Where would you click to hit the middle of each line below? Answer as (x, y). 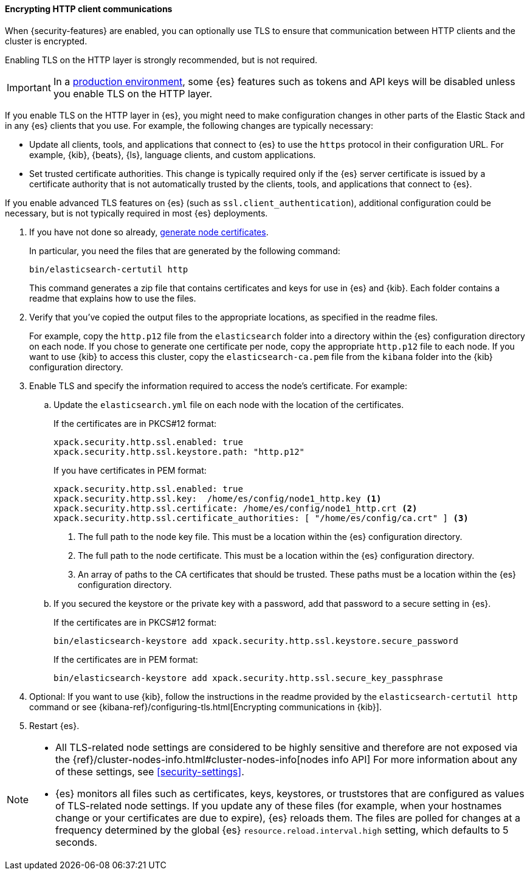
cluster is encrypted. (46, 41)
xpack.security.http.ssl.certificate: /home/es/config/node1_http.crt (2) (236, 508)
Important (29, 87)
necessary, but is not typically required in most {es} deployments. (136, 213)
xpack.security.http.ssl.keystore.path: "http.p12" (179, 451)
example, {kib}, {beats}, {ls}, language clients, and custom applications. (173, 154)
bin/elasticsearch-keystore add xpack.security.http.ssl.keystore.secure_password (256, 641)
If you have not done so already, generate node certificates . (149, 232)
